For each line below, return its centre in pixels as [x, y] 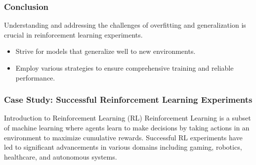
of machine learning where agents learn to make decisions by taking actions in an [127, 127]
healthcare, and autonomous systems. [61, 156]
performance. [35, 77]
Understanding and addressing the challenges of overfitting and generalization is [125, 25]
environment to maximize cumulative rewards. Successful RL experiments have [123, 137]
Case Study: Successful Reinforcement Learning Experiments [128, 100]
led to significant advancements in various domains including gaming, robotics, [123, 147]
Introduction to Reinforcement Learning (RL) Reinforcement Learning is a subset [128, 118]
